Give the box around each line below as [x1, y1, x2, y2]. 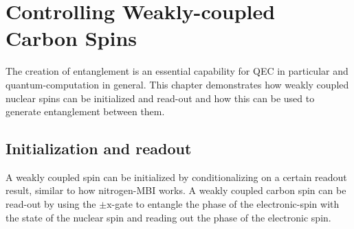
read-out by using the [5, 197, 96, 211]
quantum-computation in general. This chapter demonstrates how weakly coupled [5, 77, 349, 91]
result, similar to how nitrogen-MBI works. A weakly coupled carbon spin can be [5, 183, 346, 197]
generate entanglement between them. [5, 104, 165, 119]
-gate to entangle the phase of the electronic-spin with [111, 197, 340, 211]
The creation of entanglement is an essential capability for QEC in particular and [5, 64, 349, 78]
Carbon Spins [5, 24, 137, 52]
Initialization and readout [5, 138, 192, 159]
